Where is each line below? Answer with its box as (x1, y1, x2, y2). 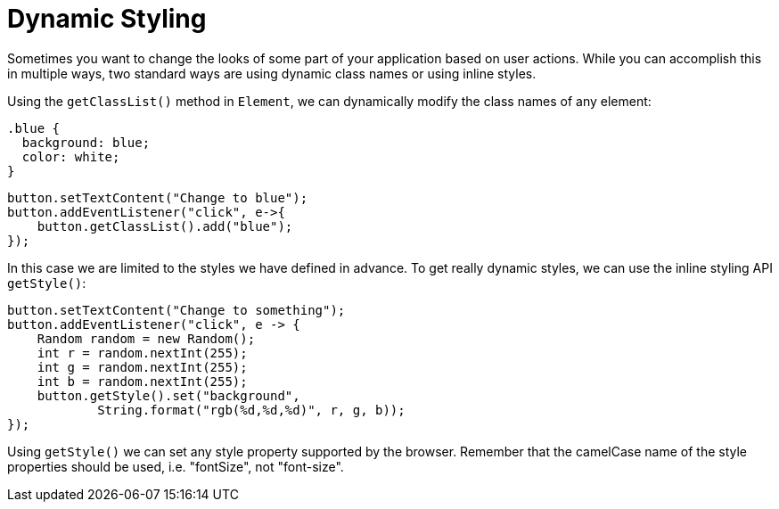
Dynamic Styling (7, 4, 207, 34)
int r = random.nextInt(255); (37, 345, 248, 360)
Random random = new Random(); (37, 331, 256, 346)
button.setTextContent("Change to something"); (7, 302, 346, 317)
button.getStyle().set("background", (37, 388, 300, 403)
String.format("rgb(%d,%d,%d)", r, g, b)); (97, 402, 406, 417)
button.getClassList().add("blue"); (37, 218, 293, 234)
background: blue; (21, 135, 151, 150)
